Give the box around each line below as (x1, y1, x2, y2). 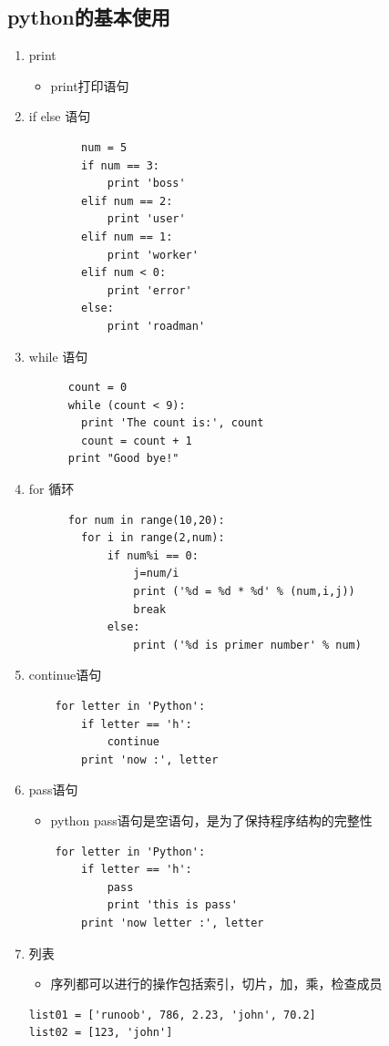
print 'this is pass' (107, 898, 238, 912)
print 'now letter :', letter (81, 916, 264, 929)
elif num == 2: (81, 194, 173, 208)
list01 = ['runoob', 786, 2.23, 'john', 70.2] (28, 1008, 316, 1021)
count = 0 (67, 381, 128, 395)
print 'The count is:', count (81, 416, 264, 430)
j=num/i (133, 567, 179, 580)
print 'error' (107, 283, 192, 297)
